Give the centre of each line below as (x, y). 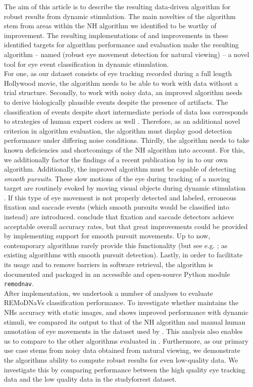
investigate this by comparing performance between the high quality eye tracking (125, 369)
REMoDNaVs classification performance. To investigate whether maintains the (121, 302)
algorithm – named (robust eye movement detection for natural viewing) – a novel (127, 54)
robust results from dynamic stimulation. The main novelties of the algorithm (120, 16)
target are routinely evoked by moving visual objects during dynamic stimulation (125, 188)
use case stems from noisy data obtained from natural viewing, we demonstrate (122, 350)
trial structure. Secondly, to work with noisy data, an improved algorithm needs (123, 92)
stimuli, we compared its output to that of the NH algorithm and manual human (125, 321)
